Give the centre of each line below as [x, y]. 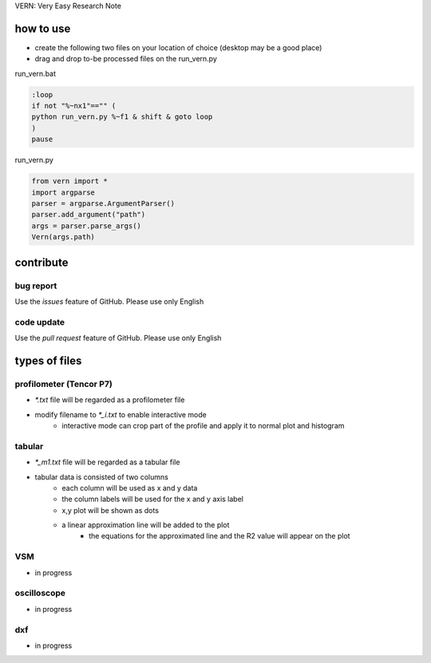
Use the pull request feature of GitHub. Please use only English [118, 338]
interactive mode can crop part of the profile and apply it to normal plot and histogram [203, 425]
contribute [42, 262]
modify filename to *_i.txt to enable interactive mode [121, 414]
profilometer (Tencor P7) [64, 384]
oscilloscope [40, 593]
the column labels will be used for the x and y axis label [152, 499]
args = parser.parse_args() [86, 226]
